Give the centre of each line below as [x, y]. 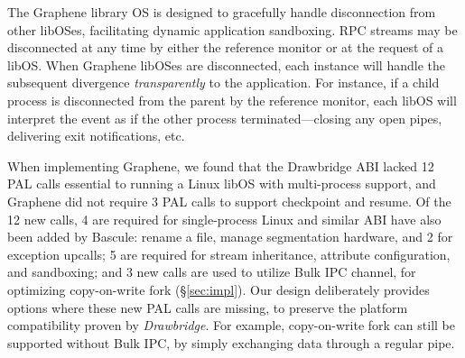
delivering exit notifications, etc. [96, 136]
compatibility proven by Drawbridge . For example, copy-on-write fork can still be [231, 325]
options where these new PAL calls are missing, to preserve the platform [208, 307]
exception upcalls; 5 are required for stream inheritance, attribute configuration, [229, 254]
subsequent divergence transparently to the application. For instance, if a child [223, 83]
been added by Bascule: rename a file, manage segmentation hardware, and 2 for [230, 237]
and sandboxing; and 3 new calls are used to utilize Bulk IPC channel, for [212, 272]
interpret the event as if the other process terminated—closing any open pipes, [225, 118]
